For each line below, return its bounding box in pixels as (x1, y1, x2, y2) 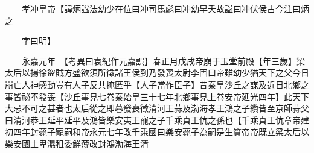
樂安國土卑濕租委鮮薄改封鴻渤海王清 (5, 137, 149, 149)
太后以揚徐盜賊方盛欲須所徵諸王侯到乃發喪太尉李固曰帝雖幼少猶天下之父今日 (5, 66, 309, 79)
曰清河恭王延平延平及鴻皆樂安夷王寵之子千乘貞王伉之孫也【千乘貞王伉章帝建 (5, 113, 309, 126)
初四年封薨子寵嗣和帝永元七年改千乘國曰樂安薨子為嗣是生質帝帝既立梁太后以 (5, 125, 309, 138)
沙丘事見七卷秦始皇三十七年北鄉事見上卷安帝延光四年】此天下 (63, 90, 309, 102)
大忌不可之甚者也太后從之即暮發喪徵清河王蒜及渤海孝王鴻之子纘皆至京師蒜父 (5, 102, 309, 114)
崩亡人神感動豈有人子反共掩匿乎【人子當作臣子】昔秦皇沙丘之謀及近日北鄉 (5, 78, 301, 90)
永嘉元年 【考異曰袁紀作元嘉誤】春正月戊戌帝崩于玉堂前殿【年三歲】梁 (21, 54, 305, 67)
